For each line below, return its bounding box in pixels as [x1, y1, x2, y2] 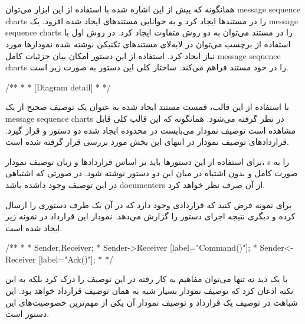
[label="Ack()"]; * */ [38, 252, 113, 265]
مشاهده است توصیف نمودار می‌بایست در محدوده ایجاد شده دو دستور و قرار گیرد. [5, 124, 296, 136]
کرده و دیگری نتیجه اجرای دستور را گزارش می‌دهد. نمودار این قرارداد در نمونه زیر [5, 210, 296, 222]
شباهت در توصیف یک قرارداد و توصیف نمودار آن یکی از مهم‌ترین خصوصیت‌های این [5, 296, 298, 308]
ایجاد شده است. [5, 221, 63, 234]
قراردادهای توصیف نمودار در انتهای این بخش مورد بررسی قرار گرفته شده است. [5, 135, 289, 148]
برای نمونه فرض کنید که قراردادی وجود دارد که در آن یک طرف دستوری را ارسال [5, 198, 292, 210]
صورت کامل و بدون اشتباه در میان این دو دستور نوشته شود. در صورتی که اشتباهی [5, 167, 298, 179]
